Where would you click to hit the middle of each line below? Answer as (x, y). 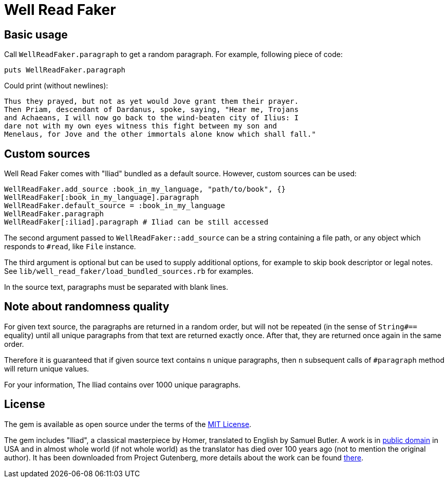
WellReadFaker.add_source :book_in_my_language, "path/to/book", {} (145, 189)
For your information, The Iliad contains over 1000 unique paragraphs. (123, 384)
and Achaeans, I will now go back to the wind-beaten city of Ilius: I (152, 118)
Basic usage (36, 34)
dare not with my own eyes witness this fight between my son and (141, 126)
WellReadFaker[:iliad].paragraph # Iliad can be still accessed (136, 222)
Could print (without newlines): (56, 86)
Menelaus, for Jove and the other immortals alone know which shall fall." (160, 134)
